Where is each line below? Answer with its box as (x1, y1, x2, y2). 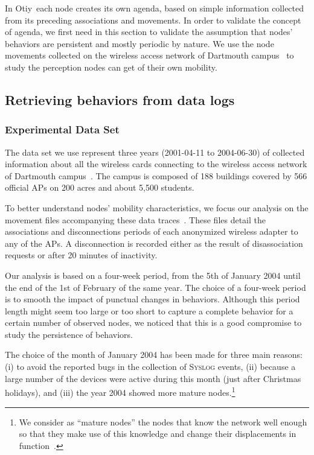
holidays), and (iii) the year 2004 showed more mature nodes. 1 (5, 384, 235, 398)
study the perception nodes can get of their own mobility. (5, 60, 217, 73)
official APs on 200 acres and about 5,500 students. (5, 181, 194, 194)
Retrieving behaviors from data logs (5, 90, 235, 109)
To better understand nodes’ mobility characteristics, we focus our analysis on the (5, 201, 309, 214)
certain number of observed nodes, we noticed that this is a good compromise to (5, 316, 302, 329)
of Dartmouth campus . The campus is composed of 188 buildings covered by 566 (5, 169, 307, 182)
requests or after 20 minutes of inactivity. (5, 249, 158, 261)
